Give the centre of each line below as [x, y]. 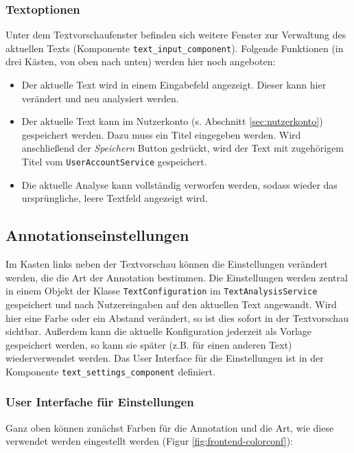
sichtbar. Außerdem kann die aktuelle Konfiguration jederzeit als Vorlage [159, 331]
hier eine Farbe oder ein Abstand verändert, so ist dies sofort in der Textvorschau [177, 317]
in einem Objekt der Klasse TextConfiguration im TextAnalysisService [162, 291]
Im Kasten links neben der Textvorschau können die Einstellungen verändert [167, 264]
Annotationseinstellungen [97, 235]
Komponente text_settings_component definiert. [110, 371]
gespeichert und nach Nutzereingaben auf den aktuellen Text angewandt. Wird [171, 304]
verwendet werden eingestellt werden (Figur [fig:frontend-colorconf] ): [149, 441]
